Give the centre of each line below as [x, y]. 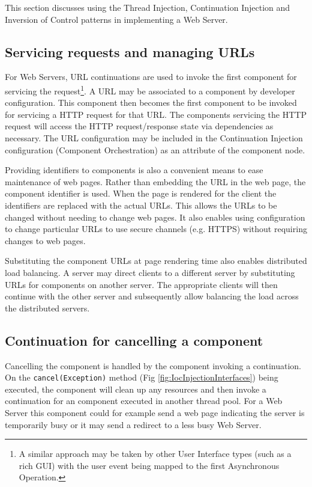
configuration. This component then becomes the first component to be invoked [151, 103]
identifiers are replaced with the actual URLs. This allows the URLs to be [141, 205]
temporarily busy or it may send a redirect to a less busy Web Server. [133, 424]
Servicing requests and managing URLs [130, 51]
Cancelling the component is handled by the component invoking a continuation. [153, 365]
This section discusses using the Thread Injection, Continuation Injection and [148, 7]
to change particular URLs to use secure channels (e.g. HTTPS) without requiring [156, 229]
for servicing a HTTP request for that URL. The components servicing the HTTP [156, 114]
